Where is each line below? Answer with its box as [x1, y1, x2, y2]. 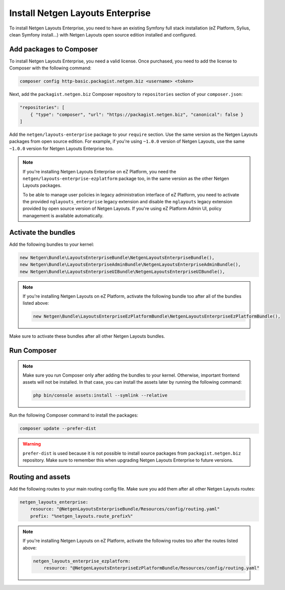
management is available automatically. [22, 212, 104, 218]
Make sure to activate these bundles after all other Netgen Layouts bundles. [9, 333, 165, 339]
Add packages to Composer [9, 45, 98, 53]
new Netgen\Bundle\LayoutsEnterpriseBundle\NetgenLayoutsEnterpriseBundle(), [19, 255, 215, 260]
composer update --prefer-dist [19, 426, 97, 432]
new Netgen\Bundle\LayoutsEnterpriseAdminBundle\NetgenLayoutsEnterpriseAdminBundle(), [19, 262, 241, 267]
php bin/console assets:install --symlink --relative [33, 393, 168, 398]
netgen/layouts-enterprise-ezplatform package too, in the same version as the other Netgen [22, 175, 229, 181]
